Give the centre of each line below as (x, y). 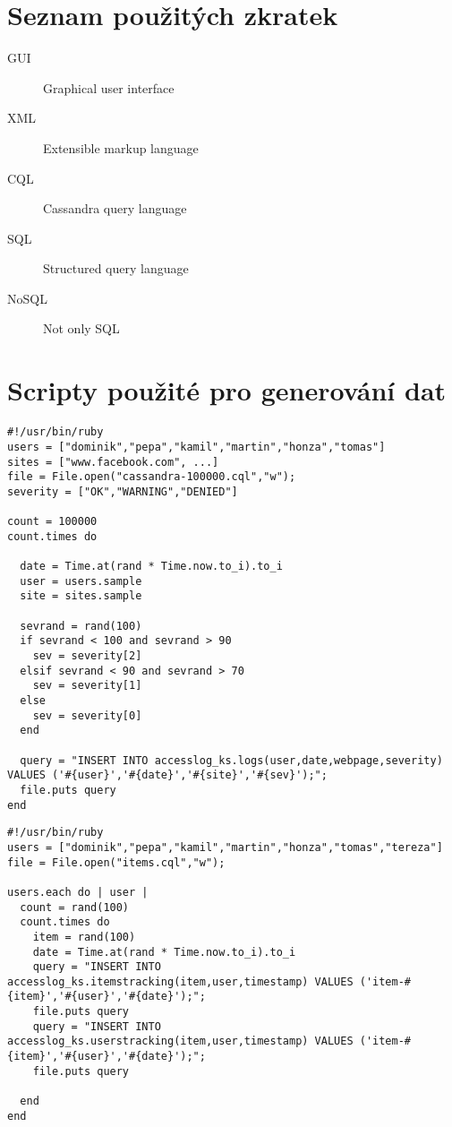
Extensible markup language (121, 147)
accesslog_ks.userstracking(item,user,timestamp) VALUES (180, 1041)
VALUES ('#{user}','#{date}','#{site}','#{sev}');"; (167, 775)
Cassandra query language (115, 208)
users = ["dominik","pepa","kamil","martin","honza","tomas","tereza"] (225, 847)
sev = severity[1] (87, 686)
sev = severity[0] (87, 715)
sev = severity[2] (87, 656)
